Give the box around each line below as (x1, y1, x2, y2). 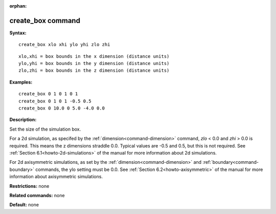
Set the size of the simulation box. (9, 126, 81, 132)
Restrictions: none (9, 183, 50, 189)
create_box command (9, 16, 80, 25)
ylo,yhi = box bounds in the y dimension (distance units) (18, 60, 170, 67)
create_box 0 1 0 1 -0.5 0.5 (18, 98, 91, 104)
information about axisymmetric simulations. (9, 174, 103, 180)
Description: (9, 117, 37, 123)
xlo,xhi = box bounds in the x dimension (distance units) (18, 53, 170, 59)
